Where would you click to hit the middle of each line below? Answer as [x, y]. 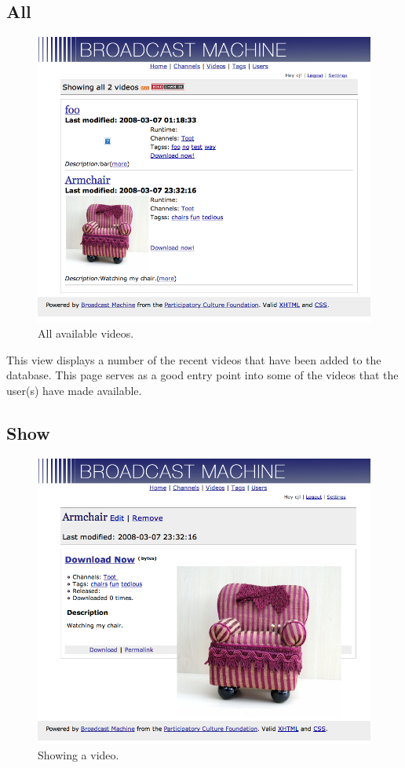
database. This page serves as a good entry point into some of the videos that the [202, 375]
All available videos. [86, 333]
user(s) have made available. [74, 391]
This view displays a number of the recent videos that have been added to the [194, 359]
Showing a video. [78, 755]
